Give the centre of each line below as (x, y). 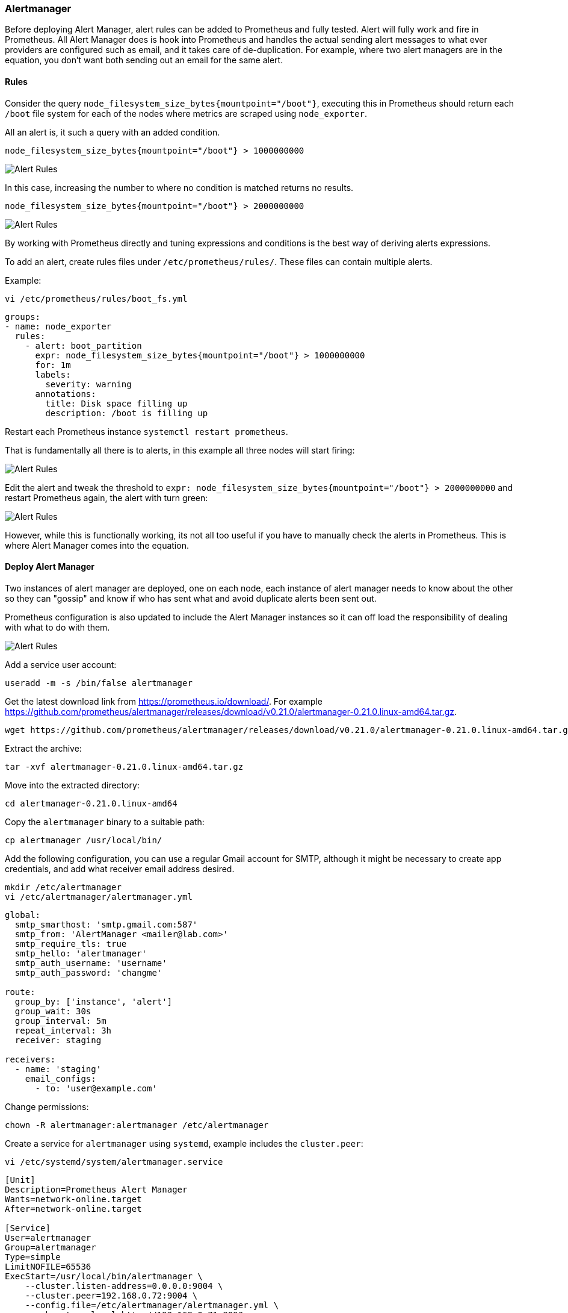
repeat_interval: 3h (63, 1030)
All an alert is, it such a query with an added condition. (113, 132)
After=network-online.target (73, 1209)
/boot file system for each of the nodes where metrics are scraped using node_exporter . (186, 113)
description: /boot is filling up (127, 413)
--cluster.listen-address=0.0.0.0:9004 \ (124, 1286)
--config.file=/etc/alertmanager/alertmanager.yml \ (152, 1305)
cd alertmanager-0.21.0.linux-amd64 (91, 803)
